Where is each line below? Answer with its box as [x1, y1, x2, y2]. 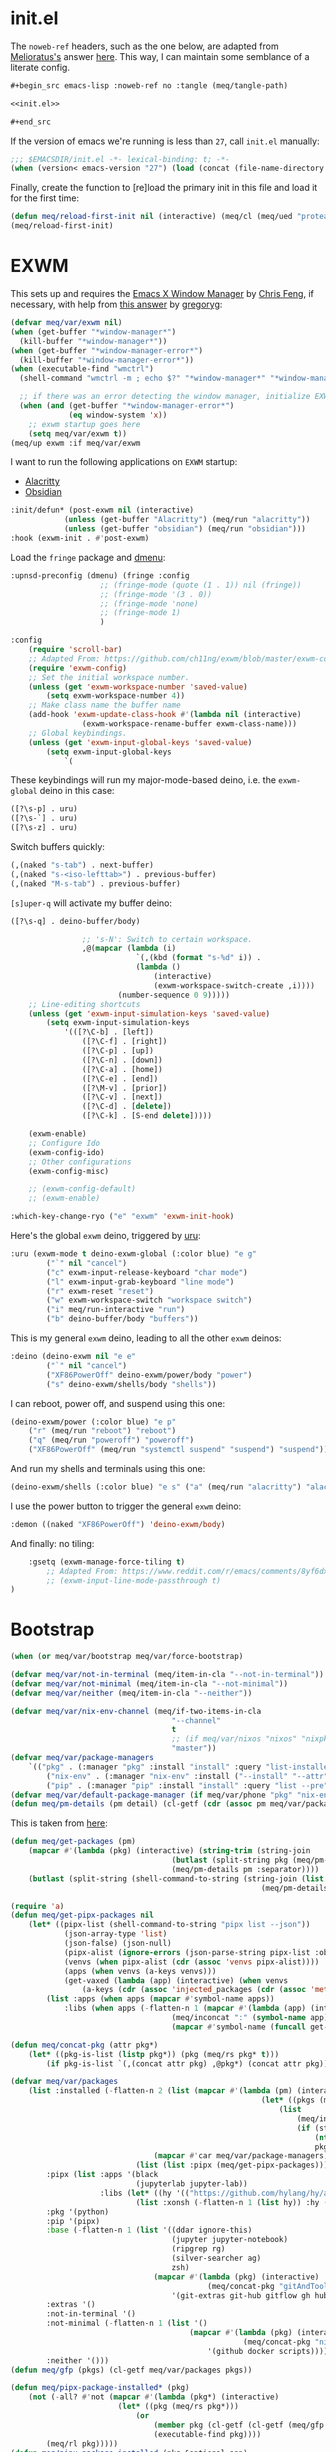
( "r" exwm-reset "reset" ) [46, 1286, 155, 1296]
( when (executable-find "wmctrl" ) [10, 364, 155, 374]
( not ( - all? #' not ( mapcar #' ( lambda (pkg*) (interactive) [28, 2392, 280, 2402]
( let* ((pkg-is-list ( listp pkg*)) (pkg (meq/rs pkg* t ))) [28, 2049, 280, 2059]
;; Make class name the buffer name [28, 700, 182, 711]
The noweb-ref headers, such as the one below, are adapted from [10, 40, 279, 52]
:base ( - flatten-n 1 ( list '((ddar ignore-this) [46, 2225, 253, 2236]
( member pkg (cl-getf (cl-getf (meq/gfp [153, 2420, 325, 2430]
